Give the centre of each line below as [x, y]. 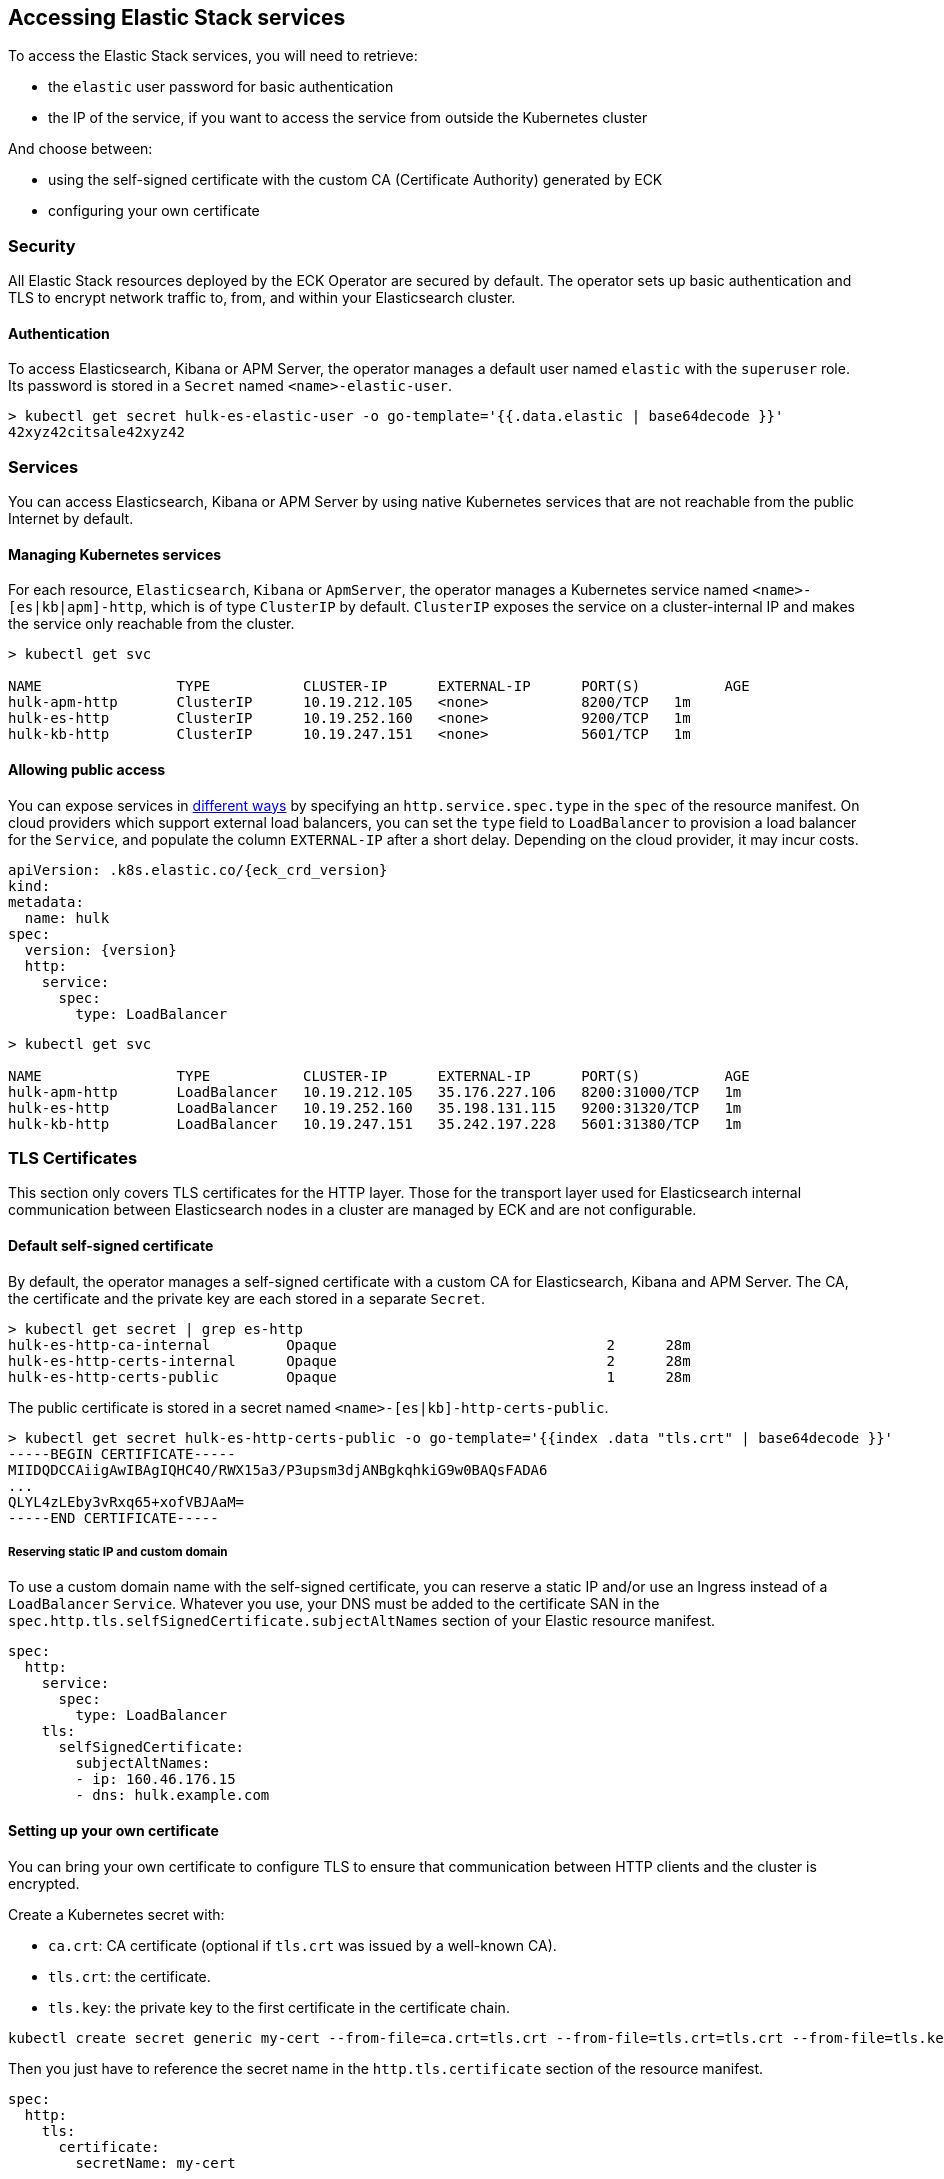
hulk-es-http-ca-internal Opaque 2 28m [349, 1344]
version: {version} [100, 949]
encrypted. [44, 1883]
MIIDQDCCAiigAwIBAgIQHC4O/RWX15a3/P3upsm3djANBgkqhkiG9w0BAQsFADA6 [278, 1469]
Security [42, 245]
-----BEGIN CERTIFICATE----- [122, 1453]
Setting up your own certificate [113, 1830]
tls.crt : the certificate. [129, 1976]
